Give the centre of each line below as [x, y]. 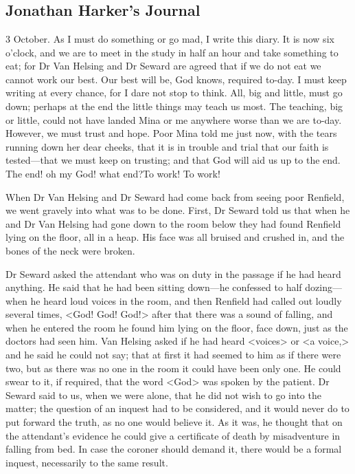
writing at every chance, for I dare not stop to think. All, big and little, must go [174, 93]
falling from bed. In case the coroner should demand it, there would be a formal [174, 449]
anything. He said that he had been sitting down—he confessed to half [154, 287]
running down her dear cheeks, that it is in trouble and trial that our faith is [167, 146]
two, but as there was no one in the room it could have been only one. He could [173, 368]
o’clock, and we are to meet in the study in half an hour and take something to [172, 52]
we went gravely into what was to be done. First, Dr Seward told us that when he [178, 210]
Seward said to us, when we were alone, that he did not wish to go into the [163, 395]
